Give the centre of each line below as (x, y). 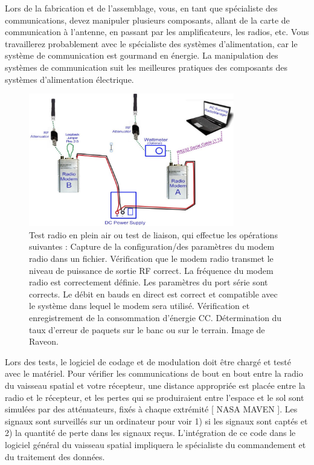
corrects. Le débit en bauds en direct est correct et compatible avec (153, 294)
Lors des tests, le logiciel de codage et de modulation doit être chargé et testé (148, 361)
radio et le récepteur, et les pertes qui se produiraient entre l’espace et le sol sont (155, 397)
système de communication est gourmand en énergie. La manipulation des (142, 55)
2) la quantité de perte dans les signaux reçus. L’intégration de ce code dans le (150, 433)
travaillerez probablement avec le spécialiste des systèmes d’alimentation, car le (151, 43)
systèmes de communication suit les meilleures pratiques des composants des (146, 67)
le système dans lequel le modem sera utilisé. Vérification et (139, 306)
